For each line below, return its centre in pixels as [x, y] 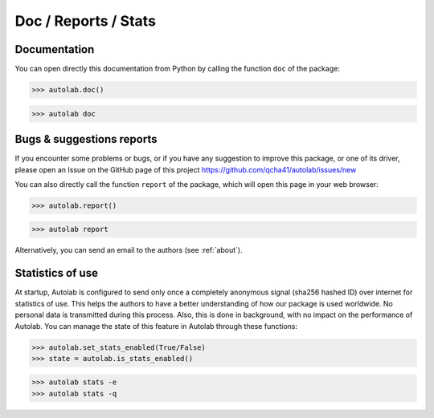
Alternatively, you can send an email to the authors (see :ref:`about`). [129, 250]
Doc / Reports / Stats [86, 21]
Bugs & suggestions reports [86, 139]
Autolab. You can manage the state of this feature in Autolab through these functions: [156, 326]
